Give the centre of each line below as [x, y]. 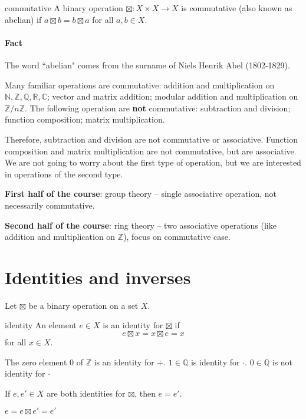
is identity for [215, 362]
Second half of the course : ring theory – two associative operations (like [141, 225]
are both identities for [86, 393]
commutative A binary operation [64, 8]
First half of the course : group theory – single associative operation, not [141, 194]
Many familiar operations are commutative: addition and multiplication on [140, 85]
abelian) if [23, 19]
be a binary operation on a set [83, 305]
